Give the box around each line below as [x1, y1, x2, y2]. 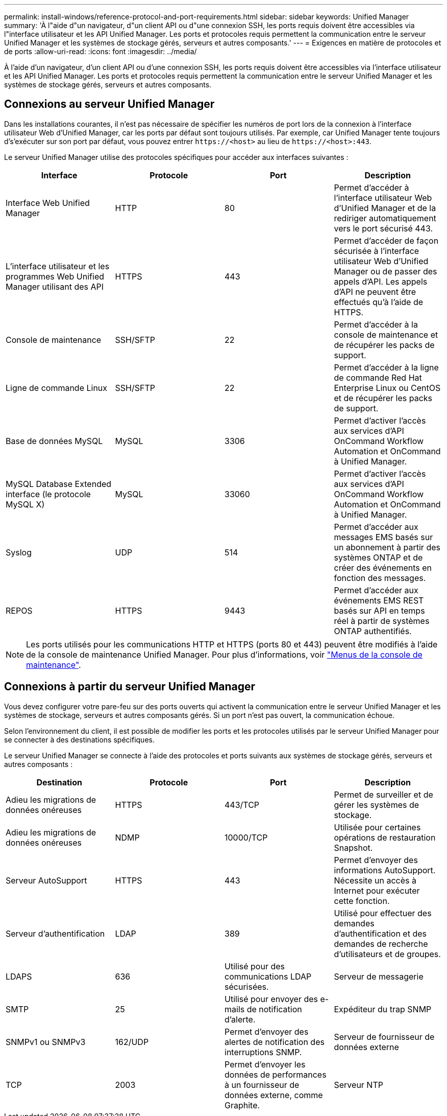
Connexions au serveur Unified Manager [4, 98, 215, 111]
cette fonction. [334, 895, 390, 906]
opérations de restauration [334, 832, 436, 843]
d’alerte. [225, 1014, 256, 1025]
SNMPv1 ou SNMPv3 [6, 1036, 86, 1047]
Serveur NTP [334, 1079, 383, 1090]
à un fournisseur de [225, 1079, 300, 1090]
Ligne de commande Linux [6, 382, 108, 393]
